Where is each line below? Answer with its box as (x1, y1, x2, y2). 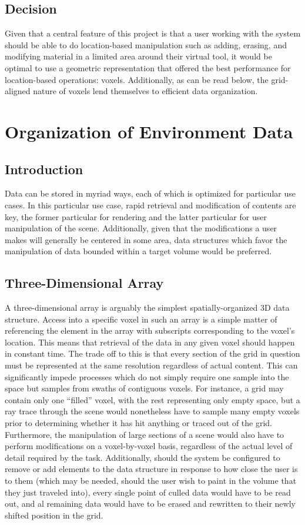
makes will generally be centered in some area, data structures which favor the (5, 233, 287, 245)
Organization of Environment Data (5, 119, 293, 143)
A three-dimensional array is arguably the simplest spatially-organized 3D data (5, 301, 290, 314)
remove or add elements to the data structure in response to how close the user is (5, 463, 298, 475)
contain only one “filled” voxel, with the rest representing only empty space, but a (5, 393, 300, 406)
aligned (5, 85, 31, 97)
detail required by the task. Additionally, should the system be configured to (5, 451, 280, 463)
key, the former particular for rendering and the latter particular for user (5, 210, 267, 222)
